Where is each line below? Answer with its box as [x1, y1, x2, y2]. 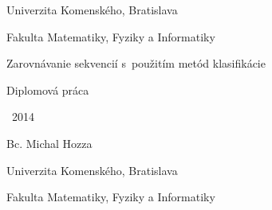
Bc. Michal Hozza [6, 134, 93, 151]
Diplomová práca [6, 81, 89, 98]
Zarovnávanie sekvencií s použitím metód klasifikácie [6, 55, 266, 72]
